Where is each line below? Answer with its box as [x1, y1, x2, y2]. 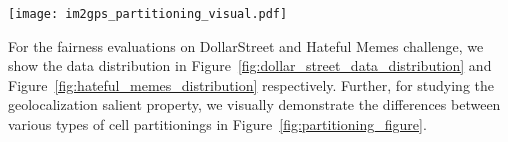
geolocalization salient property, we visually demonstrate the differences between [8, 94, 501, 115]
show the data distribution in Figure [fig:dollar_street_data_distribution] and [8, 55, 492, 76]
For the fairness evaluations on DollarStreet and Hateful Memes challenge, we [8, 35, 484, 56]
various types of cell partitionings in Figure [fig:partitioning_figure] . [8, 114, 427, 135]
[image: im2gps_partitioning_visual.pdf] [8, 7, 288, 21]
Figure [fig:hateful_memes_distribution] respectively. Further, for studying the [8, 74, 494, 95]
